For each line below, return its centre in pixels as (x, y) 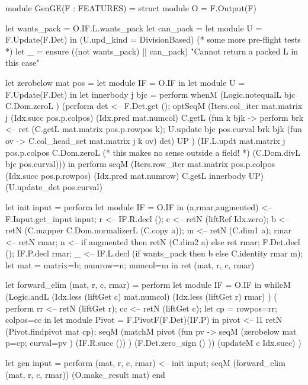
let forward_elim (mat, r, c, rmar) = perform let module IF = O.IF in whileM (148, 285)
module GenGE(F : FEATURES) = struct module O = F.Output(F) (131, 8)
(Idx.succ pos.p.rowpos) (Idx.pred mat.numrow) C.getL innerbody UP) (135, 175)
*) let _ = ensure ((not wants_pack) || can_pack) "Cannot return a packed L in (152, 51)
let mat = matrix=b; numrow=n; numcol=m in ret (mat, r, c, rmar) (130, 264)
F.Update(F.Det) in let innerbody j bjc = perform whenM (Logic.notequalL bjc (150, 94)
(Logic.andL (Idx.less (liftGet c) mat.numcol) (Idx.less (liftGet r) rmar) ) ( (141, 296)
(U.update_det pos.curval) (54, 187)
